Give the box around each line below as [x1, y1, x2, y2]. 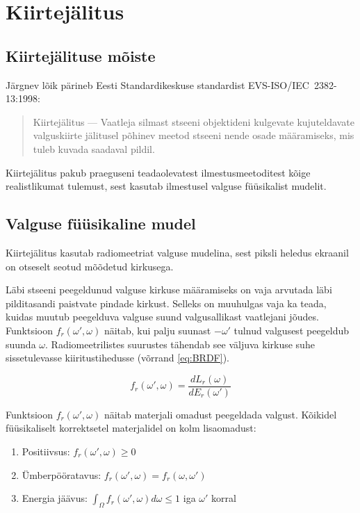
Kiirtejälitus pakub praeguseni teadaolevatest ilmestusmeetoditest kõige [6, 165, 311, 179]
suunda [6, 336, 36, 351]
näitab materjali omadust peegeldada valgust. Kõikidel [104, 407, 337, 421]
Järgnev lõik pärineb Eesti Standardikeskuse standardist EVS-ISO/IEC [6, 77, 309, 92]
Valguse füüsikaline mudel [6, 213, 196, 234]
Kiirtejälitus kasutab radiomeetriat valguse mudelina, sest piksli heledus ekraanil [6, 245, 349, 259]
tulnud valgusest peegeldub [234, 323, 350, 337]
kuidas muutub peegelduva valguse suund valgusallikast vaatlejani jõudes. [6, 309, 319, 324]
